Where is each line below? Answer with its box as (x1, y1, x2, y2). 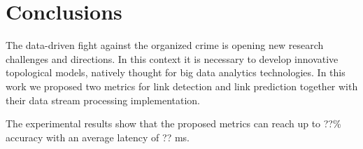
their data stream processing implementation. (6, 92, 201, 107)
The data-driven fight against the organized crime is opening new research (6, 38, 324, 52)
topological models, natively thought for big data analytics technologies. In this (6, 65, 346, 80)
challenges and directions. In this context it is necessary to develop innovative (6, 51, 339, 66)
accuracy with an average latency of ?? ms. (6, 129, 190, 144)
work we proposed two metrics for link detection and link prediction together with (6, 78, 358, 93)
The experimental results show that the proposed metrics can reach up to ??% (6, 116, 341, 131)
